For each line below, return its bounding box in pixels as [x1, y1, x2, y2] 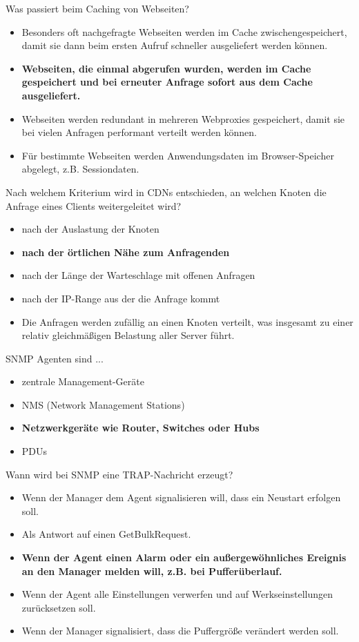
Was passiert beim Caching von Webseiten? [6, 1, 189, 15]
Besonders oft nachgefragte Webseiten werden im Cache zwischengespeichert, [21, 24, 347, 39]
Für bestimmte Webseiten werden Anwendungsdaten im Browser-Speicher [21, 148, 334, 162]
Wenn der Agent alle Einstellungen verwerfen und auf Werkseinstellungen [21, 587, 333, 601]
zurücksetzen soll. [21, 600, 96, 614]
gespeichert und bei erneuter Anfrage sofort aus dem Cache [21, 75, 313, 89]
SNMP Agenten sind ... [6, 351, 104, 365]
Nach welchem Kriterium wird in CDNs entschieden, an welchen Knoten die [6, 184, 327, 199]
